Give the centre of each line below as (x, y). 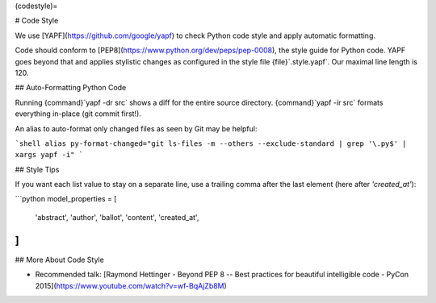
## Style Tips (37, 169)
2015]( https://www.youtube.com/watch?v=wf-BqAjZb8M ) (131, 285)
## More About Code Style (59, 259)
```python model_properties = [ (66, 199)
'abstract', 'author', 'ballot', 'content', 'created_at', (117, 217)
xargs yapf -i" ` (49, 155)
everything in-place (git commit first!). (78, 114)
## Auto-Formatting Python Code (71, 88)
